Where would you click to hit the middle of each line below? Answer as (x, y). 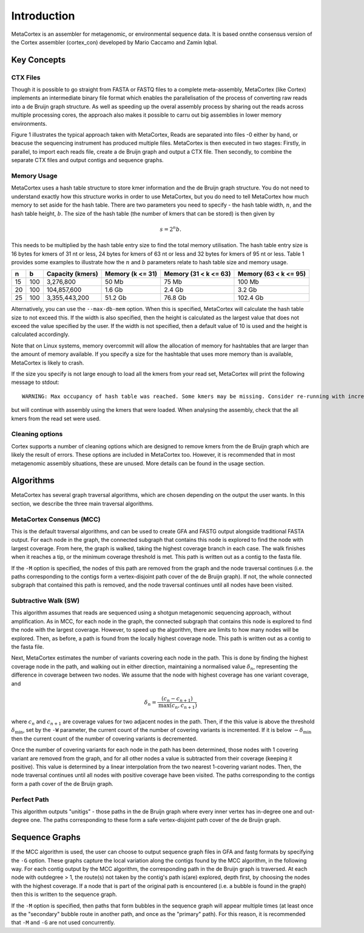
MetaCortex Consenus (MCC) (56, 519)
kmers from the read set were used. (56, 419)
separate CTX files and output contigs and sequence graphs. (87, 160)
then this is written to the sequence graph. (64, 894)
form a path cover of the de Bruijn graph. (62, 784)
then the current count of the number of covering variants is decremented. (104, 739)
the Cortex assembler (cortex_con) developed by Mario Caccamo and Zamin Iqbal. (114, 42)
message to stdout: (35, 382)
